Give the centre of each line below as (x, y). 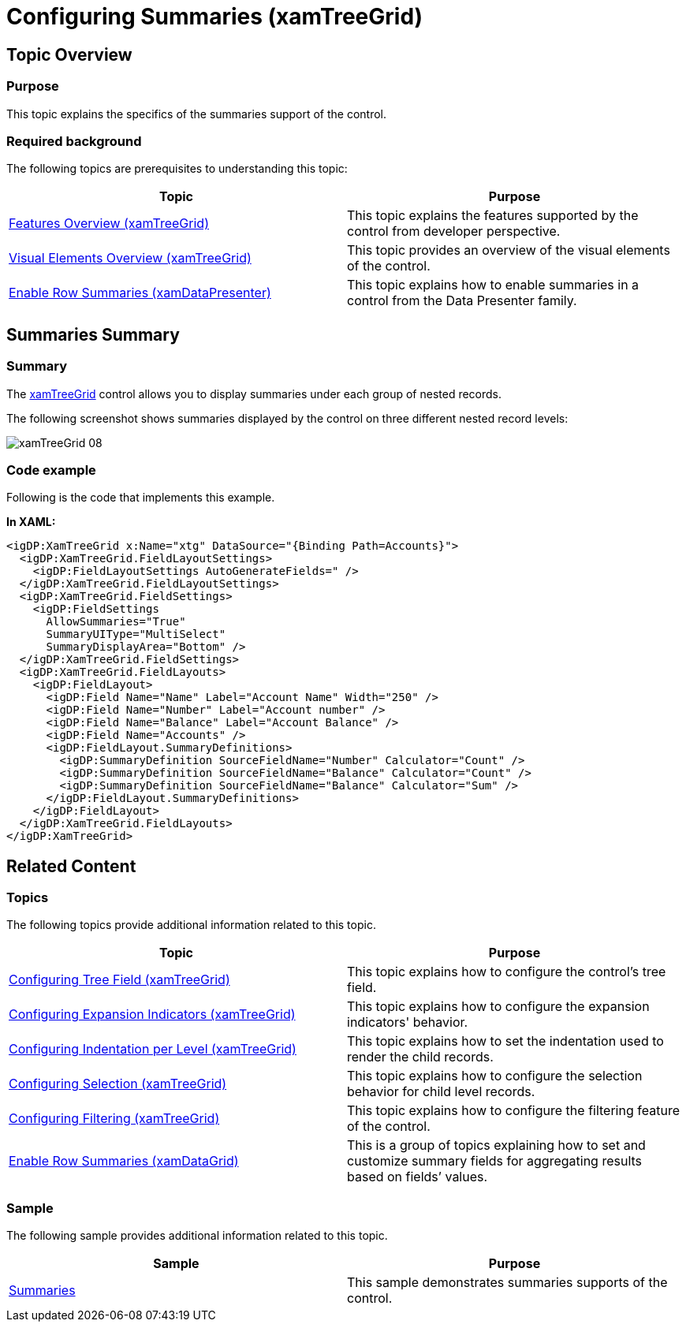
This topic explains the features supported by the (493, 216)
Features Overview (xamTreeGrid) (109, 224)
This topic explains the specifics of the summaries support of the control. (197, 114)
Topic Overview (69, 54)
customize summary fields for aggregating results (495, 1161)
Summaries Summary (93, 334)
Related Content (71, 866)
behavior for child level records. (441, 1092)
